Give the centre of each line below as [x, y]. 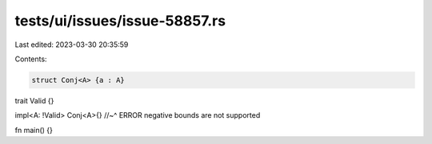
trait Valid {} [34, 100]
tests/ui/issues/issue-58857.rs [120, 21]
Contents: [31, 59]
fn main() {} [34, 130]
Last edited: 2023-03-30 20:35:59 [72, 45]
